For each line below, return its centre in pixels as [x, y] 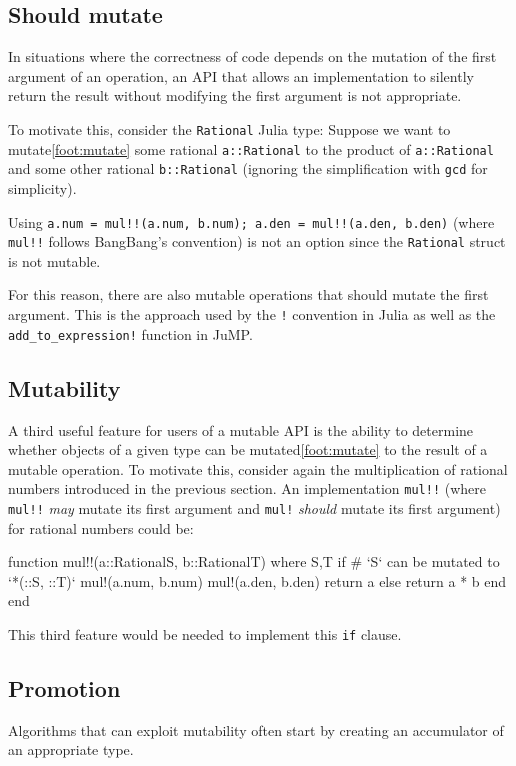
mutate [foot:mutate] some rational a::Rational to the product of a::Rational [251, 148]
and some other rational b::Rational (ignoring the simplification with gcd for [248, 168]
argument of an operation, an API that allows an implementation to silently [241, 75]
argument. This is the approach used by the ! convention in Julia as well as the [252, 314]
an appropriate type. [71, 749]
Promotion [64, 688]
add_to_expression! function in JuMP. [130, 333]
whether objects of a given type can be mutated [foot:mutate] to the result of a [248, 449]
